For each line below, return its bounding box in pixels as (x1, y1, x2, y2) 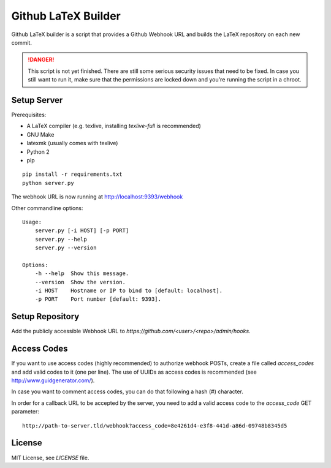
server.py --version (34, 244, 97, 251)
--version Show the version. (34, 279, 126, 285)
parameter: (11, 408, 40, 415)
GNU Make (26, 130, 55, 138)
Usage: (22, 218, 42, 225)
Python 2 (26, 148, 50, 156)
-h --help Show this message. (34, 270, 129, 277)
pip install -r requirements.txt (22, 171, 123, 178)
